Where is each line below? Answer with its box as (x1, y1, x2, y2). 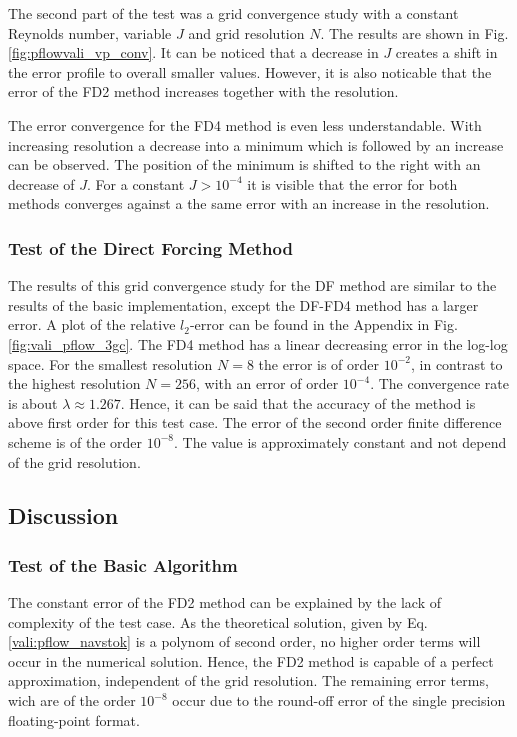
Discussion (8, 500, 119, 531)
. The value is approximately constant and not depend (173, 431, 507, 452)
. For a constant (87, 173, 185, 194)
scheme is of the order (8, 431, 142, 452)
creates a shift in (395, 42, 498, 63)
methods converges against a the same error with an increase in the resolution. (8, 193, 490, 214)
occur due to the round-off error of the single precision (172, 690, 506, 711)
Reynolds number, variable (8, 22, 172, 43)
